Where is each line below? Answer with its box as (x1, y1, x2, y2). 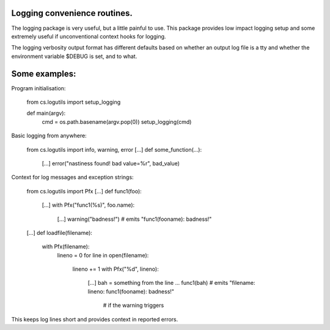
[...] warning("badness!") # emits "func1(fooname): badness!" (57, 215, 212, 223)
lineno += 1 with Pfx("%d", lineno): (72, 265, 159, 273)
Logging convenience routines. (11, 8, 133, 18)
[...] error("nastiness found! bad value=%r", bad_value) (42, 159, 180, 167)
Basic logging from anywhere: (11, 132, 87, 140)
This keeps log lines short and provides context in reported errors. (11, 315, 178, 323)
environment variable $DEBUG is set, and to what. (11, 52, 137, 60)
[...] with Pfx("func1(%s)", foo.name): (42, 201, 135, 209)
